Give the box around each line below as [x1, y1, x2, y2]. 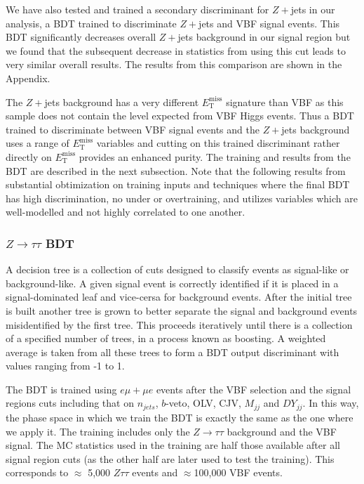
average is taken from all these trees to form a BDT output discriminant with [6, 344, 339, 359]
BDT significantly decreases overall [6, 30, 156, 44]
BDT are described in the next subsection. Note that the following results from [6, 163, 346, 178]
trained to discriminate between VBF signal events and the [6, 122, 259, 136]
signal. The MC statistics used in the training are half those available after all [6, 438, 340, 452]
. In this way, [302, 395, 359, 410]
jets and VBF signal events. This [198, 15, 340, 30]
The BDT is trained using [6, 381, 117, 396]
